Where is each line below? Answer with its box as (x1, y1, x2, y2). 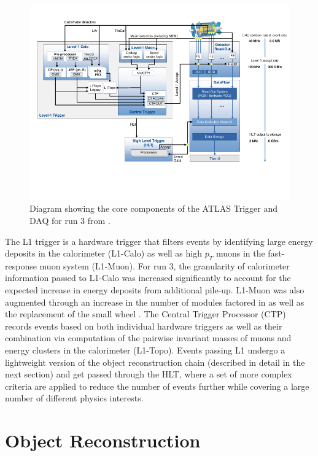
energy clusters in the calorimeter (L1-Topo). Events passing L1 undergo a (5, 344, 285, 357)
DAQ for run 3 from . (29, 214, 111, 226)
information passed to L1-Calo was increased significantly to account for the (5, 271, 291, 284)
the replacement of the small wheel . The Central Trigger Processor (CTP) (5, 307, 286, 320)
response (5, 259, 37, 272)
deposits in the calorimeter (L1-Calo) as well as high (5, 247, 202, 260)
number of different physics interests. (5, 392, 144, 404)
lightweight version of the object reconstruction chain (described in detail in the (5, 355, 305, 368)
